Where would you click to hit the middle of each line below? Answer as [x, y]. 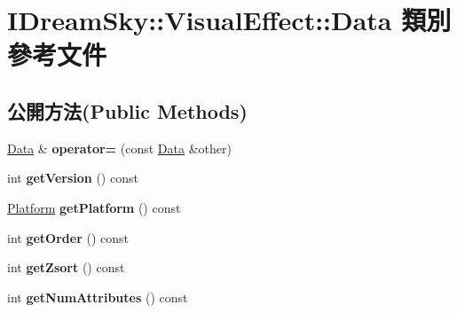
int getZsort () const [66, 267]
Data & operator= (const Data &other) [119, 148]
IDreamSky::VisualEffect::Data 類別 [229, 20]
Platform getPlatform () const [94, 207]
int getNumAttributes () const [98, 297]
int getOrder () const [68, 237]
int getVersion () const [73, 178]
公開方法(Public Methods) [127, 110]
